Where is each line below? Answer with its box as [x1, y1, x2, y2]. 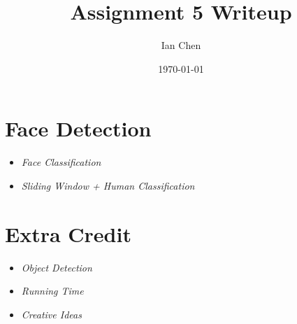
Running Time [21, 283, 84, 298]
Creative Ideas [21, 307, 82, 321]
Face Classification [21, 155, 101, 169]
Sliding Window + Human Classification [21, 178, 195, 192]
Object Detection [21, 260, 92, 274]
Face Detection [5, 114, 152, 143]
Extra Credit [5, 219, 131, 248]
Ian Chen [161, 38, 201, 52]
